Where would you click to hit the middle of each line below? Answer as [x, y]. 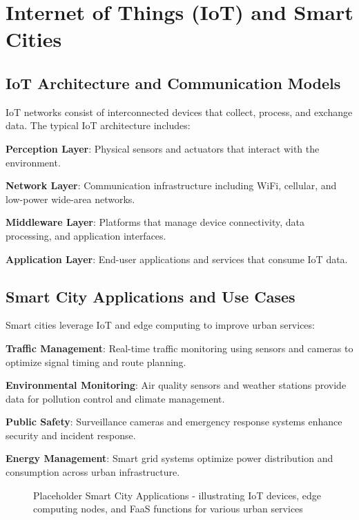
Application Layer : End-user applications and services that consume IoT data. [177, 259]
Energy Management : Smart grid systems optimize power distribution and [169, 458]
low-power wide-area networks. [70, 199]
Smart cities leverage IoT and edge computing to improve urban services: [160, 325]
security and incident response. [71, 435]
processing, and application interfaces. [86, 235]
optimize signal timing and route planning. [96, 362]
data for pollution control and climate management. [115, 398]
